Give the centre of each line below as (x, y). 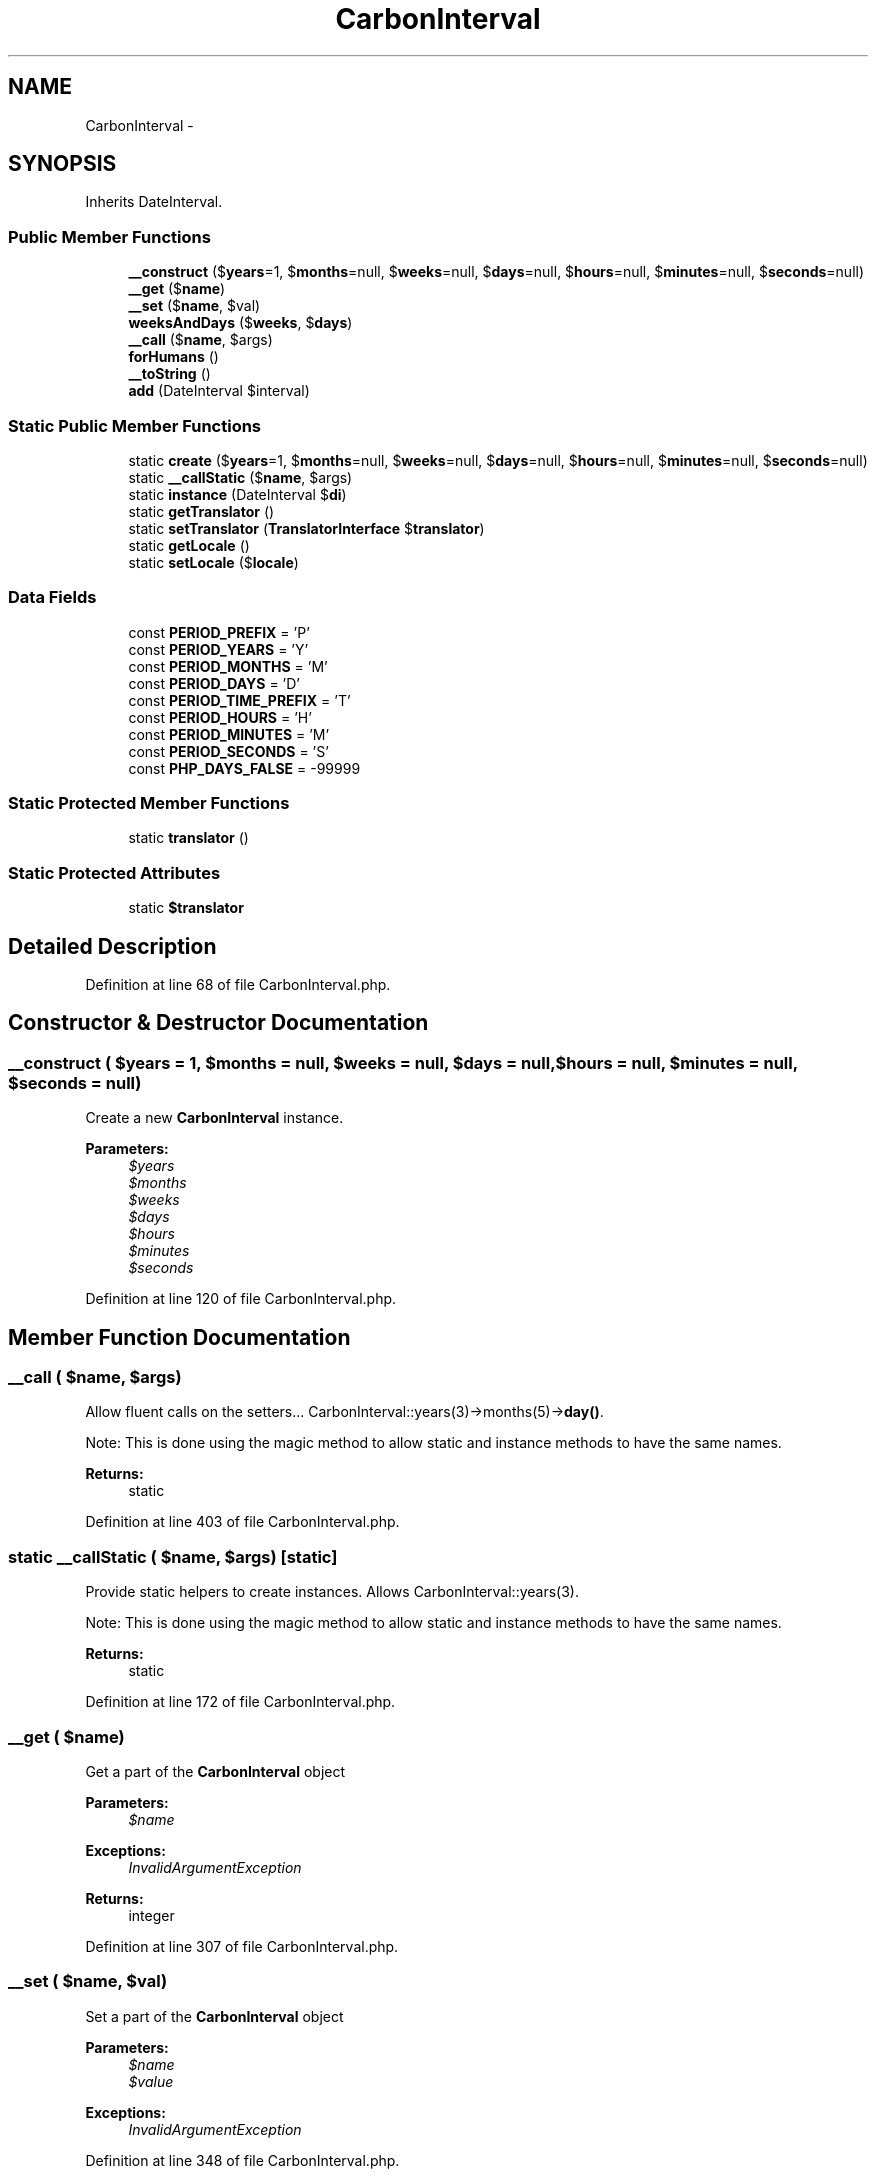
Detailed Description (112, 946)
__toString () (169, 374)
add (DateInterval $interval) (219, 391)
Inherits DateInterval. (154, 202)
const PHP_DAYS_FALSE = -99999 (244, 768)
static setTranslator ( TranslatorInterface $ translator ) (306, 528)
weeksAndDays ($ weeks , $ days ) (240, 323)
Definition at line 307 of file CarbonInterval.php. (242, 1946)
